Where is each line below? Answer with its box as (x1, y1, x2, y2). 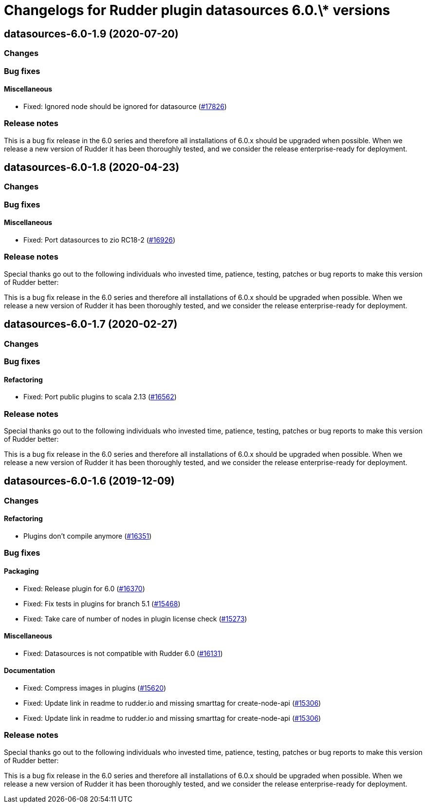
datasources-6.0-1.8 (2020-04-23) (4, 161, 180, 173)
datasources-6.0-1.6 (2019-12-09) (4, 475, 175, 488)
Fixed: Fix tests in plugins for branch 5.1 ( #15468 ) (23, 599, 181, 608)
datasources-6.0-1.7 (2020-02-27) (4, 318, 178, 331)
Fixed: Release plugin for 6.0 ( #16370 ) (23, 584, 145, 593)
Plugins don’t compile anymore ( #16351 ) (23, 531, 152, 540)
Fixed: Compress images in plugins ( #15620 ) (23, 683, 167, 692)
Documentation (4, 666, 56, 675)
